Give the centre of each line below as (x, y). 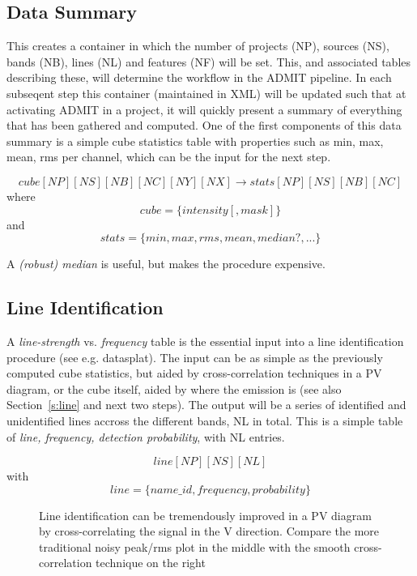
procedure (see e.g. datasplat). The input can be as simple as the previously (195, 357)
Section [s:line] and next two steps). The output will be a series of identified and (206, 405)
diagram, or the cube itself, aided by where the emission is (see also (174, 388)
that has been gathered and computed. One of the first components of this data (204, 125)
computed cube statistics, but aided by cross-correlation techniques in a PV (194, 373)
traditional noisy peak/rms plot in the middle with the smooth (195, 546)
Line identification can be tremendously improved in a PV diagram (205, 515)
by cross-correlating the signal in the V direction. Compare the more (209, 531)
